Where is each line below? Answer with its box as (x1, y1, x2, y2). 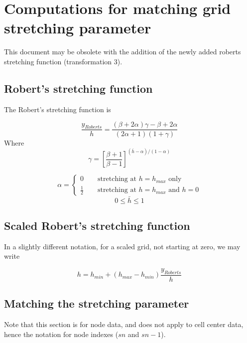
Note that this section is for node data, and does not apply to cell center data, (4, 319, 244, 330)
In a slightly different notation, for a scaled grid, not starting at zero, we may (4, 241, 241, 251)
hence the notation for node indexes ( (4, 329, 119, 339)
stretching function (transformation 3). (4, 56, 123, 66)
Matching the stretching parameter (4, 296, 189, 311)
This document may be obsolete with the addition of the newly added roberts (4, 46, 241, 57)
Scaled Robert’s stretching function (4, 218, 190, 233)
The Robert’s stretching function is (4, 104, 111, 114)
